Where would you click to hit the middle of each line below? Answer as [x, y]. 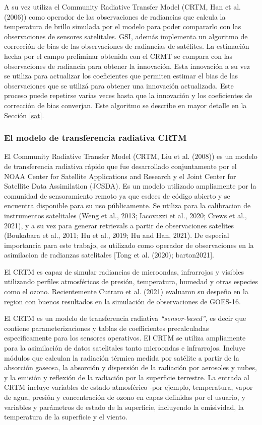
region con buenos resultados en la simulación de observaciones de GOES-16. [122, 301]
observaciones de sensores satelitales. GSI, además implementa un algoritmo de [126, 36]
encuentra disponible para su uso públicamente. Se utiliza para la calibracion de [127, 205]
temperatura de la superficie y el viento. [66, 417]
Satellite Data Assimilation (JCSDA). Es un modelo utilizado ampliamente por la [130, 186]
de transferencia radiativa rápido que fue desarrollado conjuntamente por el [120, 166]
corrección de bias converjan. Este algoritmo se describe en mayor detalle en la [125, 105]
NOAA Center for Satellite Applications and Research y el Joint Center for [120, 176]
